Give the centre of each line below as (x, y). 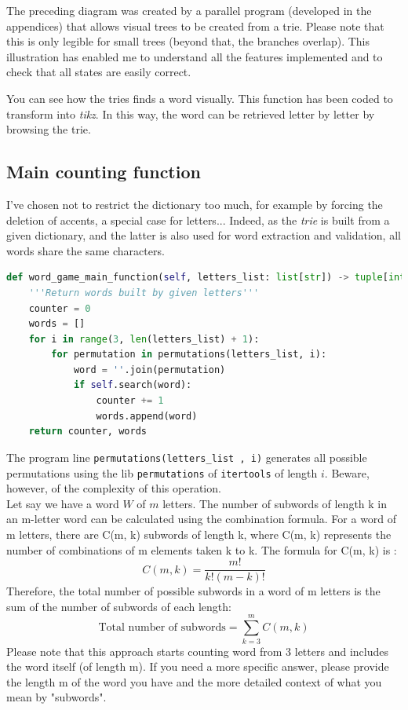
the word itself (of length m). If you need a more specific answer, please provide (198, 666)
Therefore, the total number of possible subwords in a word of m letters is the (193, 591)
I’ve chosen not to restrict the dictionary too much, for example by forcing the (195, 204)
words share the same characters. (86, 250)
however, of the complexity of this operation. (114, 488)
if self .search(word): (133, 385)
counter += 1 (130, 401)
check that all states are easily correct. (99, 72)
